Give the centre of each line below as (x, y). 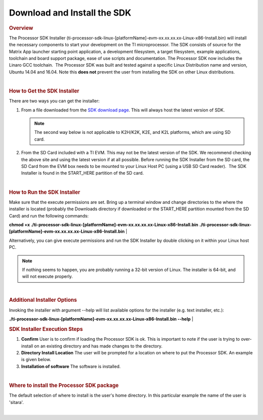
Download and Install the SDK (70, 13)
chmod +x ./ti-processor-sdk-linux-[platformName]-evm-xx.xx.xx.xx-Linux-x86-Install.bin (104, 224)
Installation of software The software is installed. (71, 366)
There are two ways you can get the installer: (54, 101)
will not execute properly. (47, 276)
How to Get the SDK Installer (44, 91)
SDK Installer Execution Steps (46, 329)
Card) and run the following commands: (49, 216)
